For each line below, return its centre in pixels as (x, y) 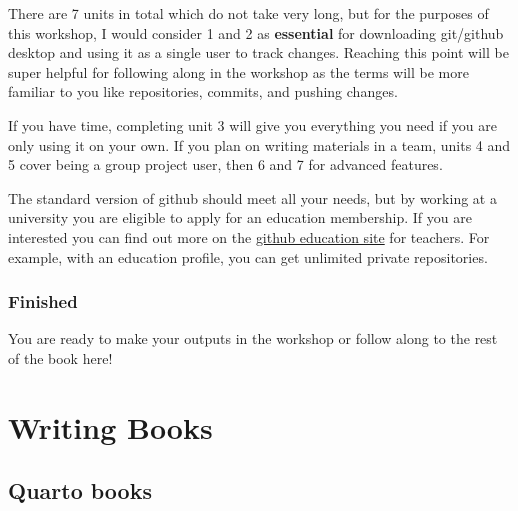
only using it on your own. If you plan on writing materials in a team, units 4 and (259, 144)
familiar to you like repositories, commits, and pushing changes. (203, 91)
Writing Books (110, 426)
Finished (43, 301)
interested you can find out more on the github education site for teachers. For (249, 236)
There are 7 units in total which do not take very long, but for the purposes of (248, 13)
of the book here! (60, 357)
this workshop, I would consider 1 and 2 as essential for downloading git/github (256, 32)
